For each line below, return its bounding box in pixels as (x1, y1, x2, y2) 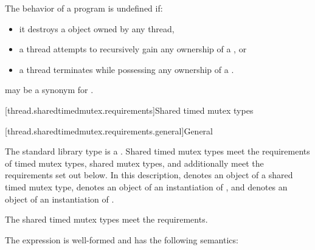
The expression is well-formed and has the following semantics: (5, 233, 238, 246)
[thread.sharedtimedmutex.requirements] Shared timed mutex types (5, 103, 254, 116)
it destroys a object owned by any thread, (19, 22, 175, 35)
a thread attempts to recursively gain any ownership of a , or (19, 43, 247, 55)
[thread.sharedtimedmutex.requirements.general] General (5, 124, 213, 137)
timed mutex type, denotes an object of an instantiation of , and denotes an (5, 180, 288, 193)
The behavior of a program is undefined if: (5, 2, 163, 14)
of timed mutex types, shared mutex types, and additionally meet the (5, 156, 264, 169)
